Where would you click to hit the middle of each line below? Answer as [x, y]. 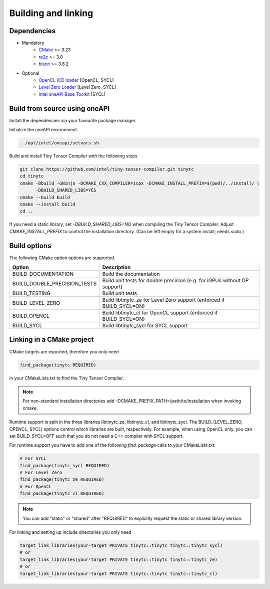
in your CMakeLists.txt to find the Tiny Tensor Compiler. [67, 378]
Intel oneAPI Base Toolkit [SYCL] [72, 94]
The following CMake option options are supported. [62, 258]
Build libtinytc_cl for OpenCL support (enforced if [160, 313]
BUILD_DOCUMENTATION [43, 274]
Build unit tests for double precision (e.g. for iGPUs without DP [175, 281]
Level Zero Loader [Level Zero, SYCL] [77, 87]
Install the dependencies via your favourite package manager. [73, 120]
